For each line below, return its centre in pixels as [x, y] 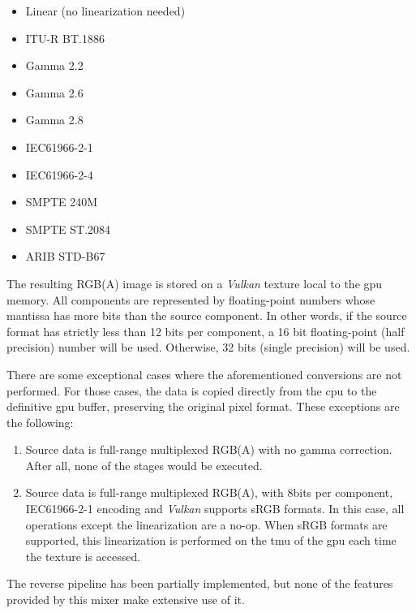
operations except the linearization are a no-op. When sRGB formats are [206, 524]
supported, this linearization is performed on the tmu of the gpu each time [211, 540]
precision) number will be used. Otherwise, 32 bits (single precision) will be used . [208, 347]
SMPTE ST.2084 [68, 229]
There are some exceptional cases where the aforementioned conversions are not [204, 374]
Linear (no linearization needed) [105, 11]
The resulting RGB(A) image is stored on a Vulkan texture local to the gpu [195, 283]
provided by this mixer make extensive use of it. [126, 600]
